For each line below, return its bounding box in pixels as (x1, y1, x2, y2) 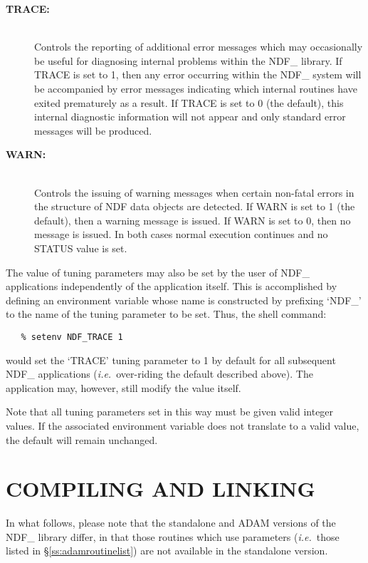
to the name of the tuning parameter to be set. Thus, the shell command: (6, 306, 327, 321)
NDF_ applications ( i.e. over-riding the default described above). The (6, 366, 313, 381)
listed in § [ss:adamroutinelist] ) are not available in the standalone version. (6, 543, 328, 558)
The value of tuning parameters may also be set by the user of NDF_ (6, 264, 310, 279)
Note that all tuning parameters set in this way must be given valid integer (6, 404, 334, 419)
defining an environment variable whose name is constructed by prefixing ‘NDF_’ (6, 292, 362, 307)
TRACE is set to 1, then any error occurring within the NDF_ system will (34, 67, 362, 82)
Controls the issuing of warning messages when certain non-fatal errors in (34, 185, 354, 200)
